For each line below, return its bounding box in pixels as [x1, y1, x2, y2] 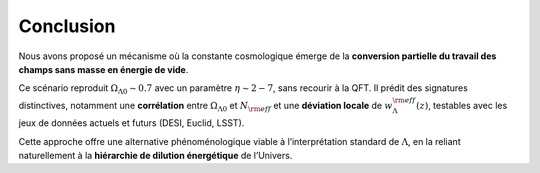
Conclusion [18, 15, 116, 37]
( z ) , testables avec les [416, 99, 508, 111]
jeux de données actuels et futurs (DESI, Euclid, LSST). [18, 117, 245, 129]
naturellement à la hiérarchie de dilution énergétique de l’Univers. [18, 150, 293, 162]
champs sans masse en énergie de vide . [18, 63, 189, 75]
